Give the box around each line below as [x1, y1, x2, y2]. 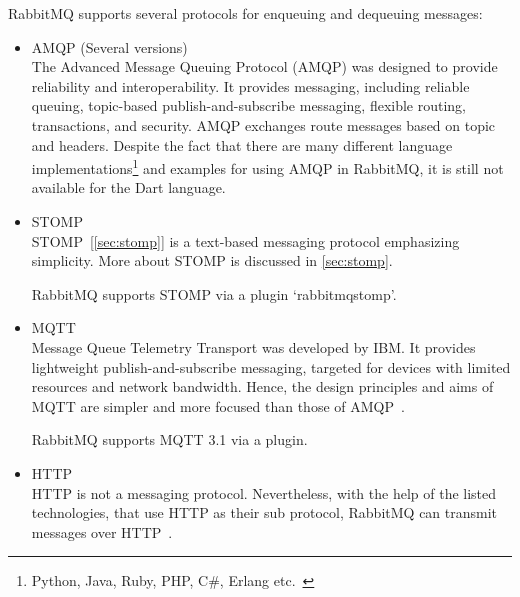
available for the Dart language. [31, 177, 226, 198]
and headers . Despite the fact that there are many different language [31, 134, 453, 155]
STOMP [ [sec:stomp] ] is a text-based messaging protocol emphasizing [31, 230, 460, 251]
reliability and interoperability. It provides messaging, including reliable [31, 75, 470, 96]
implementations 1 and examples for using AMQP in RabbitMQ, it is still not [31, 155, 504, 178]
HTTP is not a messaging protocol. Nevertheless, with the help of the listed [31, 482, 497, 503]
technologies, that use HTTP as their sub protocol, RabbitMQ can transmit [31, 502, 498, 523]
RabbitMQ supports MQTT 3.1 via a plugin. [31, 429, 308, 450]
